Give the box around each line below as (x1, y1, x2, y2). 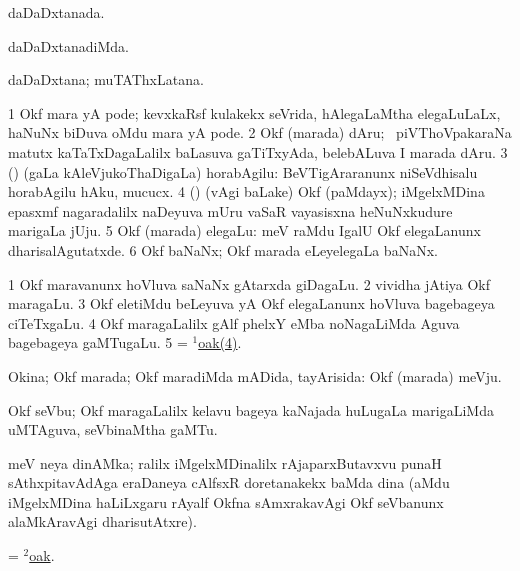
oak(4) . (198, 332, 242, 353)
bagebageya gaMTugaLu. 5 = (8, 332, 188, 353)
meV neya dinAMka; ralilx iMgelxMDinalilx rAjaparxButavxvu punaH (8, 452, 442, 473)
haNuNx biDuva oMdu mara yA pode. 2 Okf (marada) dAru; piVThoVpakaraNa (8, 122, 512, 143)
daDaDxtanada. (8, 2, 105, 22)
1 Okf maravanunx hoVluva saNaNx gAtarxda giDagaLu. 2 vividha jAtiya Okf (8, 273, 491, 294)
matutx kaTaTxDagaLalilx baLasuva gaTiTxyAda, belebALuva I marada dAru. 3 (8, 141, 508, 162)
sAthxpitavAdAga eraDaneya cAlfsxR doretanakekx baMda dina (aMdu (8, 472, 450, 493)
